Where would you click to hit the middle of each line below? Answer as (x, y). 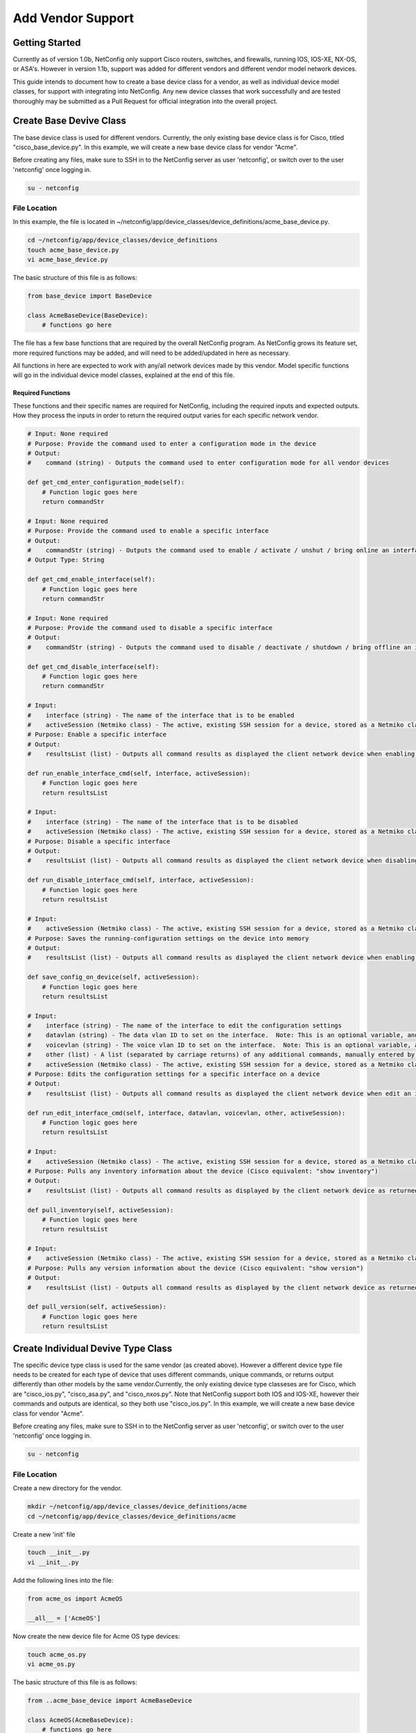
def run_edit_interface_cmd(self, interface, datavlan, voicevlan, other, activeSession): (187, 1113)
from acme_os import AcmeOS (75, 1599)
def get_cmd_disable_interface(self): (93, 667)
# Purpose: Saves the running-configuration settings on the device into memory (168, 938)
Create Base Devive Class (69, 121)
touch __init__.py (59, 1552)
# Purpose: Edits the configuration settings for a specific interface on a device (174, 1074)
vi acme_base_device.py (68, 260)
